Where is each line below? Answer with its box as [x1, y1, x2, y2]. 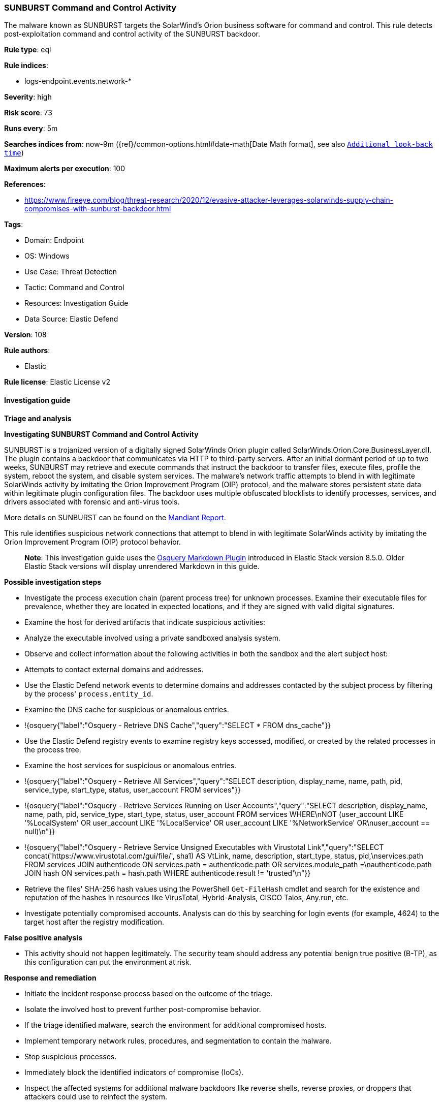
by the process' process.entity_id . [24, 689, 153, 698]
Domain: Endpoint [24, 236, 84, 245]
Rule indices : [4, 61, 48, 70]
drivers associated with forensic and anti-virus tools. [4, 497, 180, 506]
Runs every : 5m [4, 124, 58, 133]
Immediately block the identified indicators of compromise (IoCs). [24, 1067, 244, 1077]
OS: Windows [24, 251, 70, 261]
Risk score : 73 [4, 108, 52, 117]
